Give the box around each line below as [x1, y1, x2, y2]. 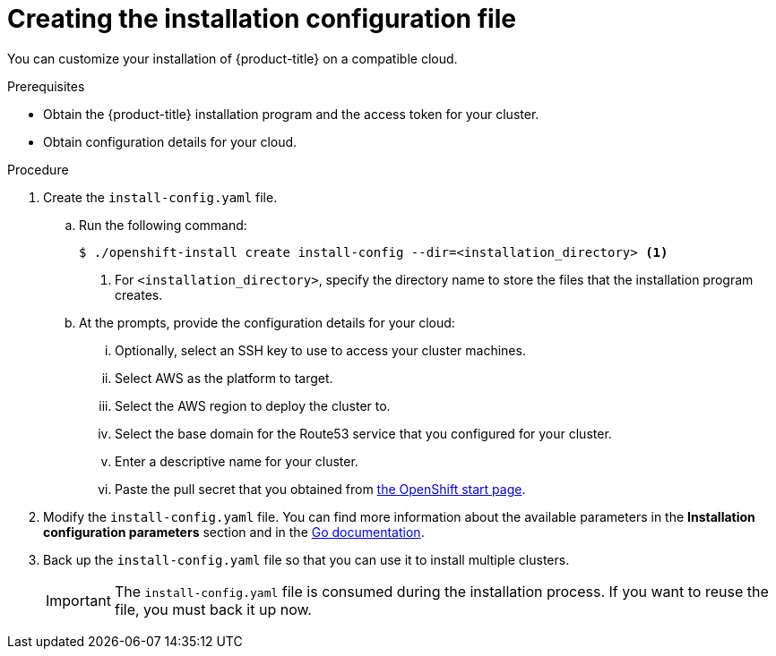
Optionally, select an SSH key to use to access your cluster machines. [115, 342, 526, 358]
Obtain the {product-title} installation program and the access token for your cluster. [43, 106, 539, 122]
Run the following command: [79, 217, 247, 233]
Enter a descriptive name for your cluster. [115, 453, 358, 469]
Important [46, 591, 111, 609]
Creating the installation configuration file [7, 4, 516, 34]
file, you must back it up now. [114, 600, 312, 618]
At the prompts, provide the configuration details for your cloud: [79, 314, 455, 330]
